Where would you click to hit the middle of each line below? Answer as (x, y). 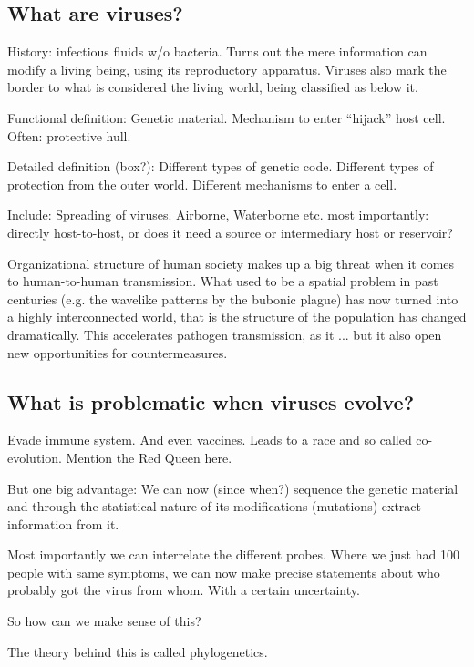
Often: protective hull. (69, 135)
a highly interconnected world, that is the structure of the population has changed (237, 317)
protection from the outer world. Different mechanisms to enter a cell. (202, 184)
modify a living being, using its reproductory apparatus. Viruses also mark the (227, 69)
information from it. (63, 523)
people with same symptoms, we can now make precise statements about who (224, 572)
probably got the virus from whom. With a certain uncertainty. (184, 590)
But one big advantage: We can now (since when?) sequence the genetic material (233, 488)
